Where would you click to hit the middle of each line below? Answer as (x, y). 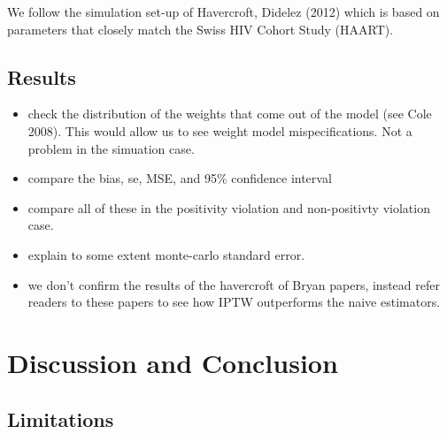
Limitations (61, 419)
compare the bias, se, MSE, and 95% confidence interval (180, 178)
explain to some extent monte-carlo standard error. (166, 254)
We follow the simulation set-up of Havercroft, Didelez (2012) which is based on (223, 11)
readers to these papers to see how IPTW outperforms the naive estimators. (234, 302)
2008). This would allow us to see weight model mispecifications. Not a (220, 130)
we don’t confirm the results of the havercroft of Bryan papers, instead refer (234, 284)
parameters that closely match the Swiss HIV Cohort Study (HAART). (200, 29)
